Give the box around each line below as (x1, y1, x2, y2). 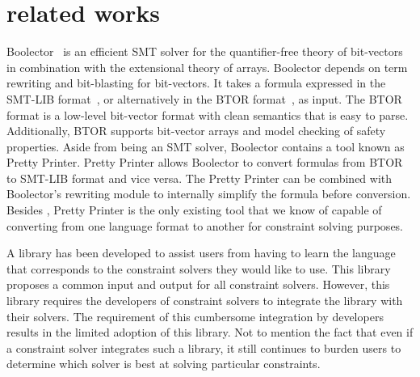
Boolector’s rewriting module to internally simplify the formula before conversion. (6, 185, 411, 202)
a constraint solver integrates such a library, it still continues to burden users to (6, 339, 401, 356)
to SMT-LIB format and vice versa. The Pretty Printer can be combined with (6, 169, 393, 186)
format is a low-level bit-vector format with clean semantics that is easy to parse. (6, 106, 409, 123)
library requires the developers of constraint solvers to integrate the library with (6, 292, 403, 309)
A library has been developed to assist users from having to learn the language (6, 244, 396, 261)
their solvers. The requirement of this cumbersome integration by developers (6, 307, 384, 324)
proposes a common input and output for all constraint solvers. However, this (6, 276, 390, 293)
